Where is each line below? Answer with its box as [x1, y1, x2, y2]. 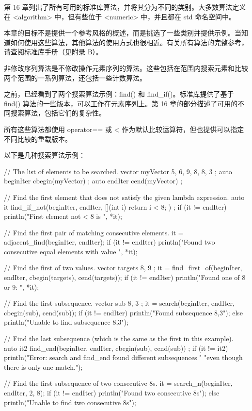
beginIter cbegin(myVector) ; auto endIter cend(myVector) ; [4, 176, 183, 186]
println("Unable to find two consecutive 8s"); [4, 397, 136, 407]
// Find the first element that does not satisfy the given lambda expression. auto [4, 192, 245, 202]
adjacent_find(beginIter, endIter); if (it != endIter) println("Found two [4, 237, 215, 247]
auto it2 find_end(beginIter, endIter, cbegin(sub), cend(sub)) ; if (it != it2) [4, 343, 228, 353]
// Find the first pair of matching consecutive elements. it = [4, 227, 184, 237]
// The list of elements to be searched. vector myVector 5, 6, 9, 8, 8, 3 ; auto [4, 166, 232, 176]
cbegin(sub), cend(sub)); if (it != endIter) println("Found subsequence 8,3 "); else [4, 307, 243, 317]
